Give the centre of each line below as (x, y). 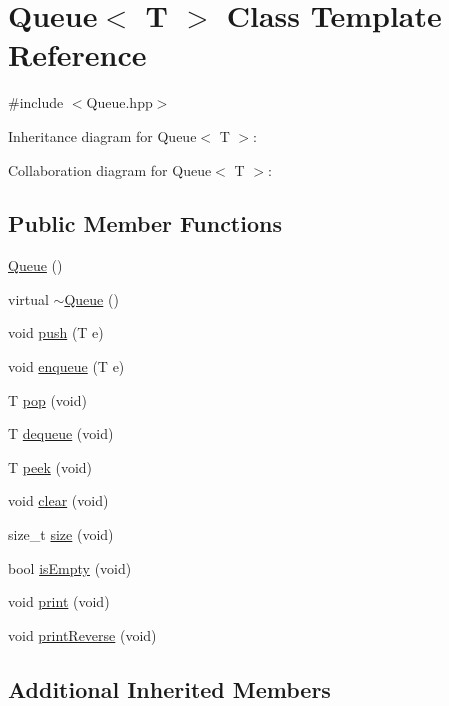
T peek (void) (50, 466)
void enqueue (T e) (66, 366)
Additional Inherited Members (169, 688)
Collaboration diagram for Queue (110, 169)
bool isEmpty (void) (70, 567)
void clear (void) (58, 500)
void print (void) (59, 601)
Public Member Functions (145, 223)
